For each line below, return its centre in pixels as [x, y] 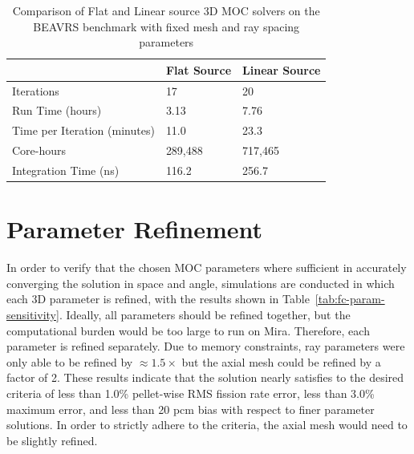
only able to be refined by [70, 361]
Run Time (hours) [57, 110]
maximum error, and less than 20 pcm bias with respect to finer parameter [191, 409]
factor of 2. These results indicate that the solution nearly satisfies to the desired [205, 377]
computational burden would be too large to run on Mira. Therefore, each [188, 330]
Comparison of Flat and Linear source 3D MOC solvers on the [166, 10]
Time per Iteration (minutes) [83, 130]
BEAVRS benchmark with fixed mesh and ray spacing [166, 26]
